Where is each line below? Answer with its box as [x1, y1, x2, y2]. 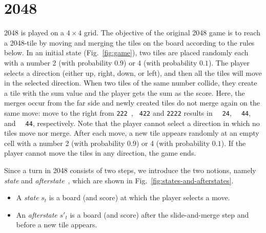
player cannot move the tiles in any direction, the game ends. [4, 147, 196, 158]
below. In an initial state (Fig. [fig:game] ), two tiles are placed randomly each [4, 47, 249, 58]
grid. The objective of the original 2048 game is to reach [84, 27, 260, 38]
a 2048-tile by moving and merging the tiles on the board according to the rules [4, 37, 255, 48]
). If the [221, 137, 246, 148]
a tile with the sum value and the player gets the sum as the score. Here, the [4, 87, 245, 98]
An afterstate [16, 209, 57, 220]
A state [16, 192, 39, 203]
